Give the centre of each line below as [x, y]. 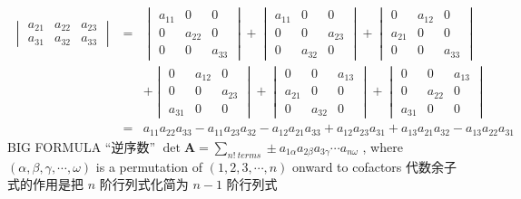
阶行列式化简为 [144, 184]
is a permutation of [149, 166]
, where [383, 146]
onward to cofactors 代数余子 [375, 166]
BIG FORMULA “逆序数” [82, 146]
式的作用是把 [45, 184]
